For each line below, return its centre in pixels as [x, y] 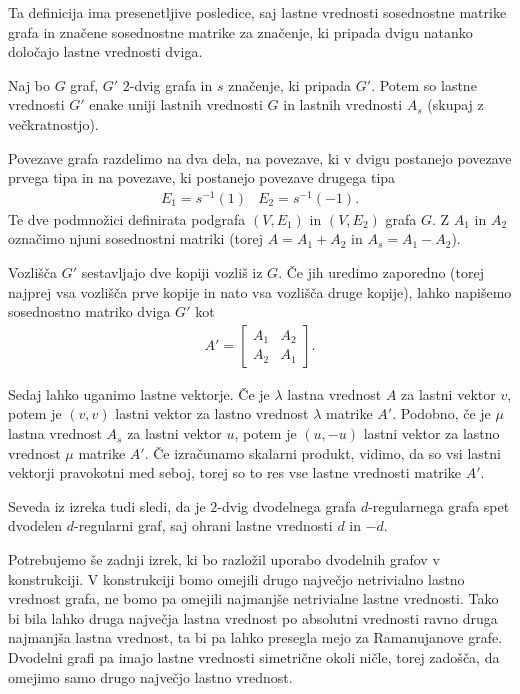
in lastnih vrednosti [343, 104]
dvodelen [35, 525]
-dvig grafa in [171, 84]
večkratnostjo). [53, 123]
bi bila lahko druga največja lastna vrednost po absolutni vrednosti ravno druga [253, 617]
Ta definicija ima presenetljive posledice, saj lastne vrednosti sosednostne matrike [257, 12]
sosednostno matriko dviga [89, 311]
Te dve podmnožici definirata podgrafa [127, 218]
